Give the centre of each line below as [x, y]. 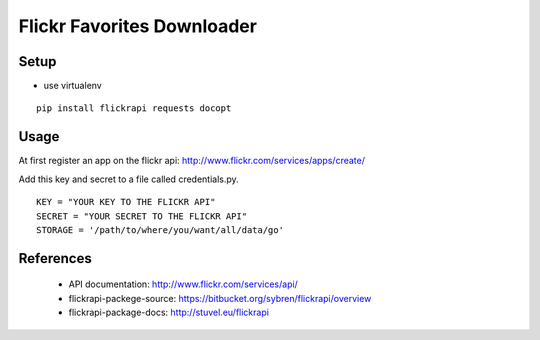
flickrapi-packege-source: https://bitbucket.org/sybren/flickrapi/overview [220, 298]
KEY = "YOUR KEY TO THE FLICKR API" [126, 202]
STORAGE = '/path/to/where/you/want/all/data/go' [160, 229]
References [55, 258]
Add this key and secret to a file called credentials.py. [128, 179]
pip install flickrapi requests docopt [134, 108]
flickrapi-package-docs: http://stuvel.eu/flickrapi [169, 312]
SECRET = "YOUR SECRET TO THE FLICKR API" [142, 216]
